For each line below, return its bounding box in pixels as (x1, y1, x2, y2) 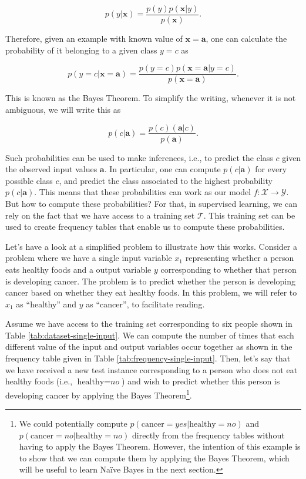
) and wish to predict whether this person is (122, 375, 280, 387)
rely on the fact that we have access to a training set (5, 209, 195, 221)
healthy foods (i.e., (5, 375, 73, 387)
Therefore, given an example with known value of (5, 32, 183, 45)
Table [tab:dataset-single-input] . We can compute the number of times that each (5, 329, 294, 341)
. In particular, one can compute (104, 163, 221, 175)
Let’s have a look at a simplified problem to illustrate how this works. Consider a (5, 240, 298, 252)
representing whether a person (185, 252, 294, 264)
